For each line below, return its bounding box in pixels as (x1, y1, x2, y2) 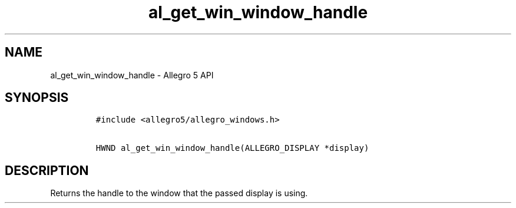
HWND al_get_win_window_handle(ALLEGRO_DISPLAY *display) (95, 143, 369, 153)
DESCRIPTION (5, 163, 89, 178)
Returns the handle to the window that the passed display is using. (50, 188, 308, 199)
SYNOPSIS (5, 90, 69, 105)
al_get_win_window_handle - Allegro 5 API (50, 70, 214, 80)
